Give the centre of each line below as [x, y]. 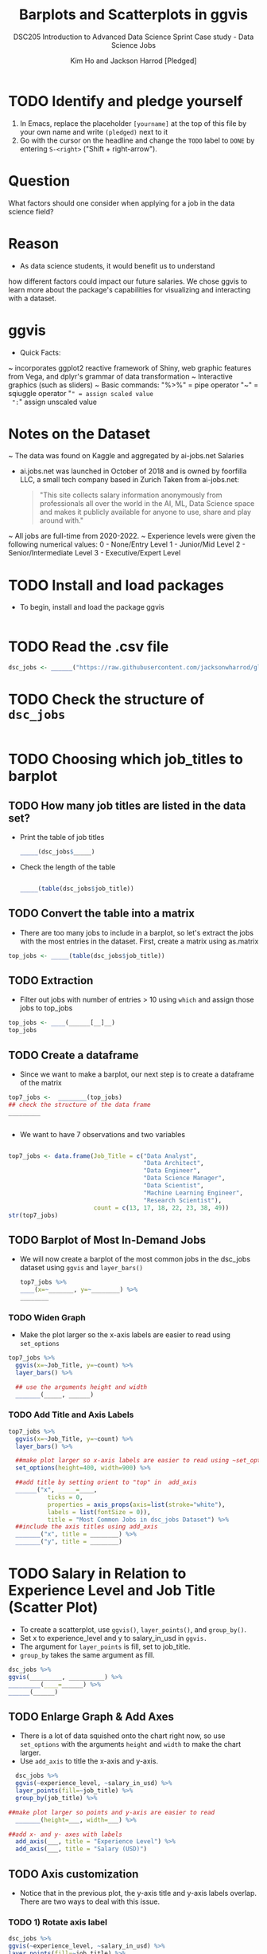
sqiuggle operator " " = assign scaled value [81, 393]
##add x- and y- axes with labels [66, 1834]
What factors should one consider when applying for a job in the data [122, 203]
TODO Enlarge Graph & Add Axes [91, 1716]
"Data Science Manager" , [184, 1178]
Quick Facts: [40, 352]
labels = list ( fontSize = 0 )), [99, 1512]
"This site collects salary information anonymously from [131, 495]
